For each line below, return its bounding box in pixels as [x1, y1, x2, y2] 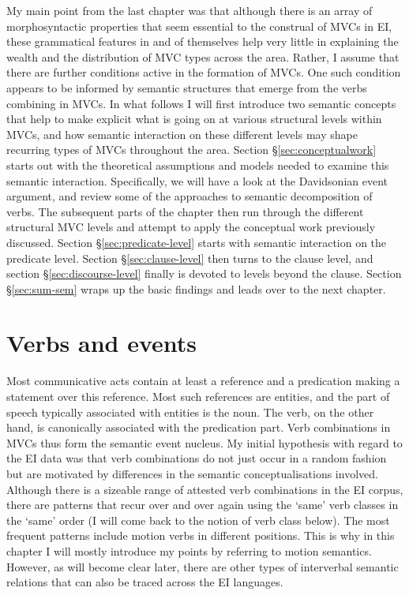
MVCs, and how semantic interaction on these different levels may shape [6, 125, 358, 142]
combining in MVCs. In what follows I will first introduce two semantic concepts [6, 95, 396, 111]
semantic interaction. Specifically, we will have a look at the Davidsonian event [6, 172, 388, 189]
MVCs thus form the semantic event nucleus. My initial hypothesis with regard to [6, 434, 403, 451]
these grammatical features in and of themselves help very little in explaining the [6, 33, 399, 50]
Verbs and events [6, 327, 197, 359]
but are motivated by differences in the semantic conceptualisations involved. [6, 465, 378, 481]
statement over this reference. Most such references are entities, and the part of [6, 388, 390, 404]
